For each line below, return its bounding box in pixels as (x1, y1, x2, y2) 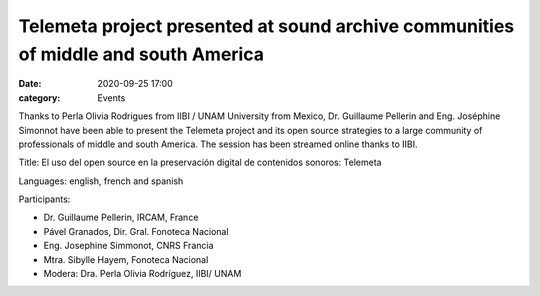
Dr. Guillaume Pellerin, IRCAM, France (43, 211, 199, 224)
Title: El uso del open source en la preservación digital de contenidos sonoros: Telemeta (18, 156, 382, 169)
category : (18, 91, 61, 104)
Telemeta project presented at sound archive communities (18, 15, 515, 37)
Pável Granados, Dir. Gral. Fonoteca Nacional (43, 225, 229, 237)
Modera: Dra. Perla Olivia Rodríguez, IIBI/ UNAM (43, 268, 242, 280)
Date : (18, 78, 42, 90)
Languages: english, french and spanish (18, 175, 184, 187)
